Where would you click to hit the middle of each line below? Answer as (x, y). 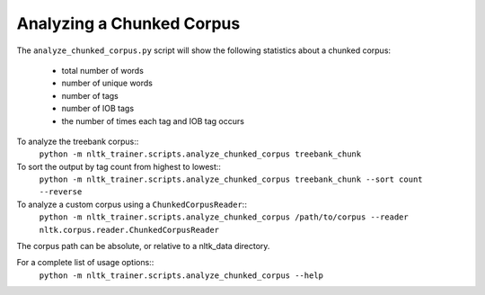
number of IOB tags (98, 109)
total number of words (102, 70)
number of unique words (107, 83)
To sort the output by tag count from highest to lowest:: (119, 166)
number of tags (90, 95)
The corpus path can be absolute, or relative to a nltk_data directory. (143, 246)
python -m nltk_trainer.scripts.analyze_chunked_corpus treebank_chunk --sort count (231, 179)
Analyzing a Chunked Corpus (128, 23)
